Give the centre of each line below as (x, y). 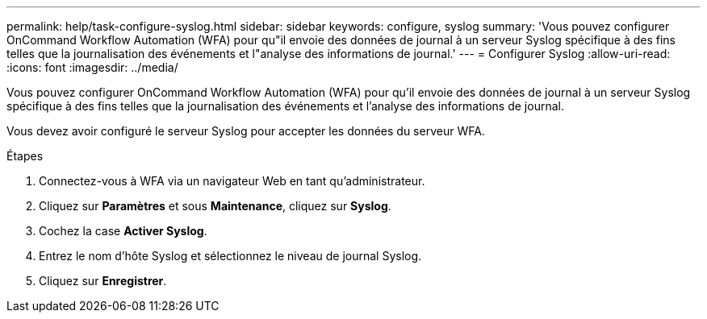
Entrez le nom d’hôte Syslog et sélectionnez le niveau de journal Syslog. (230, 256)
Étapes (25, 156)
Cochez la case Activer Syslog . (123, 231)
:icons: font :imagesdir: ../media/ (92, 67)
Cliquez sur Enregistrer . (103, 281)
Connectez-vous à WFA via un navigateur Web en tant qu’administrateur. (232, 181)
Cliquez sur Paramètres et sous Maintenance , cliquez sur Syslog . (215, 206)
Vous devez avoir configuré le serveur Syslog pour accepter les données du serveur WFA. (246, 131)
